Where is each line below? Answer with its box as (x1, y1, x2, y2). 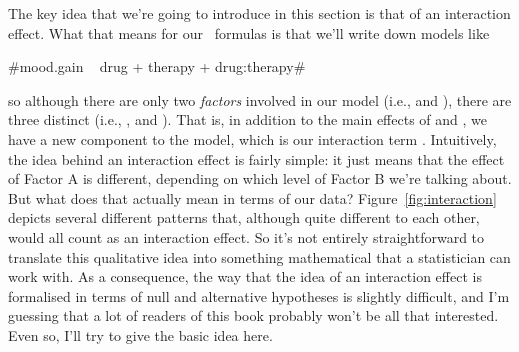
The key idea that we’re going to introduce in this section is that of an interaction (8, 3, 511, 23)
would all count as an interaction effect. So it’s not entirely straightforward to (8, 226, 485, 247)
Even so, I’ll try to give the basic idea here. (8, 324, 273, 345)
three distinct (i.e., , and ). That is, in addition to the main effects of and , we (8, 109, 487, 130)
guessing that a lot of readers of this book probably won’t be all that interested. (8, 305, 499, 326)
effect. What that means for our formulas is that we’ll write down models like (8, 22, 490, 43)
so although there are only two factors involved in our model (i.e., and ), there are (8, 89, 512, 110)
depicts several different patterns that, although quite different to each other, (8, 207, 480, 228)
